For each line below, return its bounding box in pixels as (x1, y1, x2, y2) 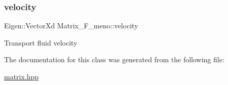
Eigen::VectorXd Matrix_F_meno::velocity (4, 20, 138, 31)
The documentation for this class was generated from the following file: (4, 54, 224, 65)
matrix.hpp (4, 71, 39, 81)
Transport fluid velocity (4, 37, 78, 48)
